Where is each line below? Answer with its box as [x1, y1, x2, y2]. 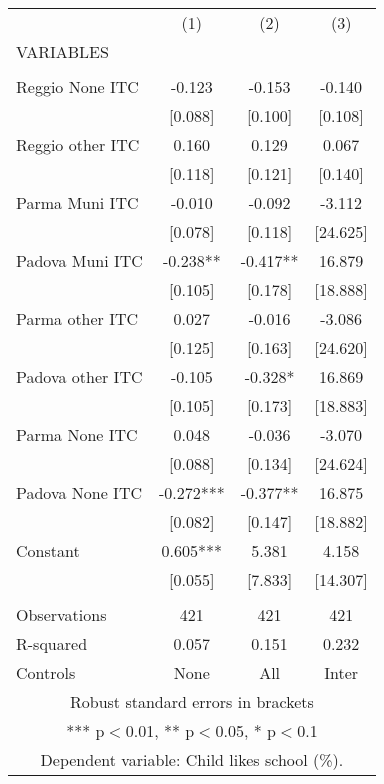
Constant [16, 539, 80, 562]
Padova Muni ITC [16, 249, 143, 272]
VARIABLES [16, 40, 109, 63]
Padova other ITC [16, 365, 143, 388]
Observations [16, 603, 107, 626]
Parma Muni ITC [16, 191, 139, 214]
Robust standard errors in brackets [69, 690, 314, 713]
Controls [16, 661, 76, 684]
